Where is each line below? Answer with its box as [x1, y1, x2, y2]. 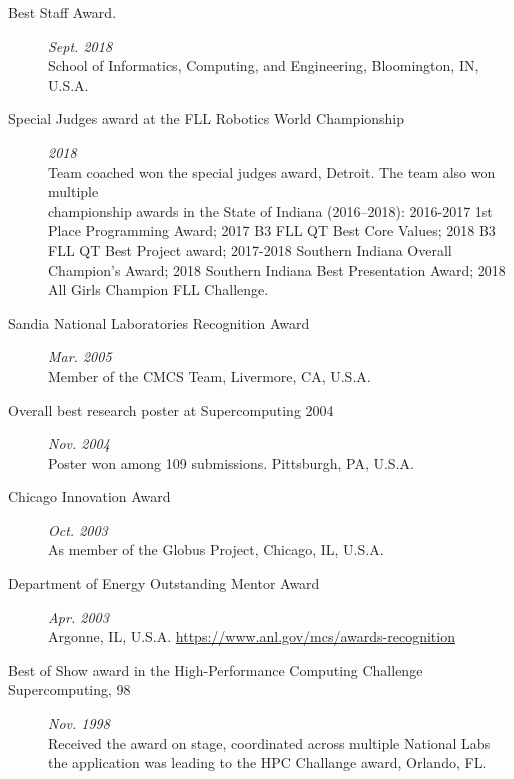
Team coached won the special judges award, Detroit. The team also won [48, 161, 496, 182]
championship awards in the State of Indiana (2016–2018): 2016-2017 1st [48, 200, 493, 221]
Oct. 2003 [48, 519, 108, 540]
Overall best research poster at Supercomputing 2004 [8, 399, 334, 420]
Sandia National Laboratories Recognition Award [8, 312, 310, 333]
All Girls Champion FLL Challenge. [48, 279, 269, 300]
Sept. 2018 [48, 35, 113, 56]
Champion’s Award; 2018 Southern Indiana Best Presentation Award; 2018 [48, 259, 506, 280]
